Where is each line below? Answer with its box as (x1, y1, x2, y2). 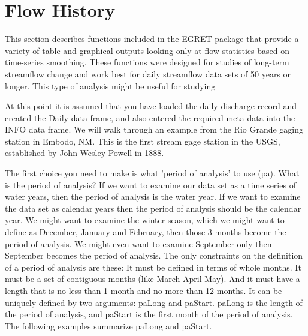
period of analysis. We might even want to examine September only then (5, 237, 272, 250)
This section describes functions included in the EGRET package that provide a (5, 32, 299, 45)
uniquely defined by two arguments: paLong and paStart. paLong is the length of (5, 296, 303, 308)
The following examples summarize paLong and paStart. (5, 319, 212, 332)
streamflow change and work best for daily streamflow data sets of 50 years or (5, 67, 291, 80)
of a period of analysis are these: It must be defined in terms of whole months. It (5, 260, 301, 273)
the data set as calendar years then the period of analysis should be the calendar (5, 202, 301, 214)
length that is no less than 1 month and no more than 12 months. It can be (5, 284, 282, 296)
